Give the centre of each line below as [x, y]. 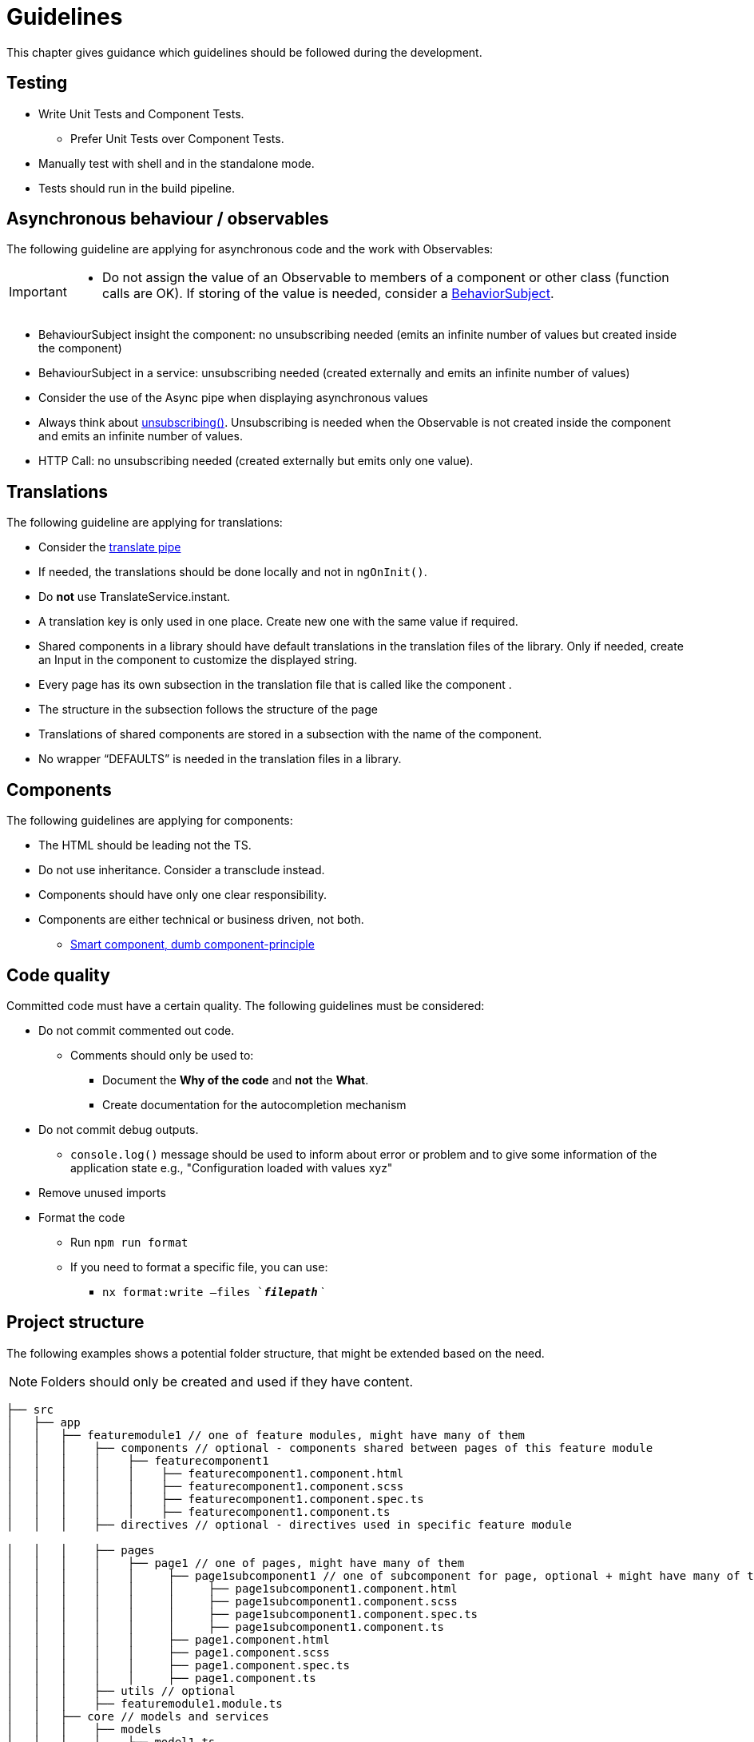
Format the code [82, 1217]
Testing [37, 83]
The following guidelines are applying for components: [150, 821]
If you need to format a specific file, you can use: [199, 1267]
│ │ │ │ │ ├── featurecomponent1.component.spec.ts [215, 1499]
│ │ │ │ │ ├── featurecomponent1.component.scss [205, 1486]
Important [38, 292]
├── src [30, 1409]
